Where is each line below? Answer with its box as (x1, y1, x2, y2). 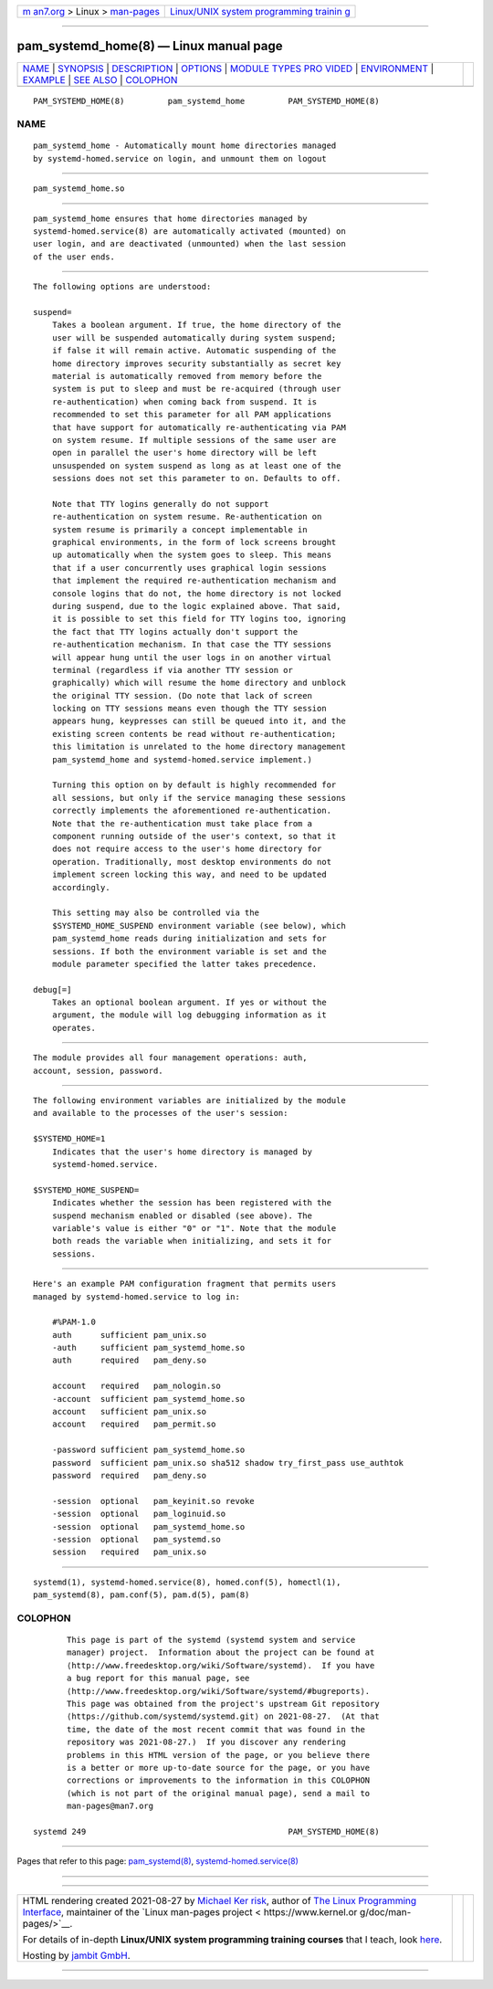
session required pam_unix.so (51, 1547, 207, 1557)
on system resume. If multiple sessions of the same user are (51, 435, 337, 445)
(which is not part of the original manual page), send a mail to (67, 1788, 371, 1798)
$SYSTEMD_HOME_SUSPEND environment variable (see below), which (51, 921, 346, 931)
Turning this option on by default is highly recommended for (51, 780, 337, 790)
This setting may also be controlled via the (51, 908, 260, 918)
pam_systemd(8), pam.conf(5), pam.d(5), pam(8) (33, 1590, 250, 1600)
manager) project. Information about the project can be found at (67, 1647, 375, 1657)
